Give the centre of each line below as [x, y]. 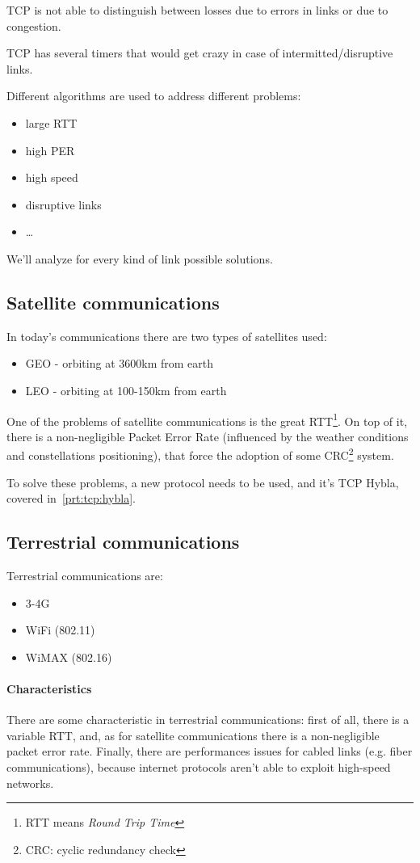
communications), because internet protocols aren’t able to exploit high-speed [199, 766]
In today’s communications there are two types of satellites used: [167, 336]
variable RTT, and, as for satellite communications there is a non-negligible [193, 735]
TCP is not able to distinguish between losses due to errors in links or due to [197, 10]
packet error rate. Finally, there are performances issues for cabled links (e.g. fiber [210, 751]
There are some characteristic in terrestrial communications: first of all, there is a [208, 720]
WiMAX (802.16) [69, 657]
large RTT [51, 122]
